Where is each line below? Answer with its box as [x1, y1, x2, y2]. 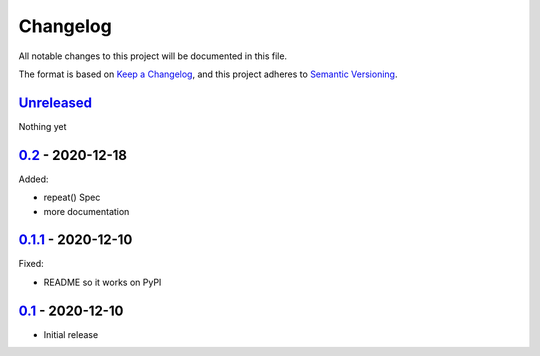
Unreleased [18, 94, 93, 111]
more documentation [43, 205, 130, 217]
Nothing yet [18, 120, 67, 132]
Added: [18, 173, 49, 185]
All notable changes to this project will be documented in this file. [18, 50, 288, 62]
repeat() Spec [43, 191, 101, 204]
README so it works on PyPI [43, 276, 162, 288]
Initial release [43, 328, 99, 340]
